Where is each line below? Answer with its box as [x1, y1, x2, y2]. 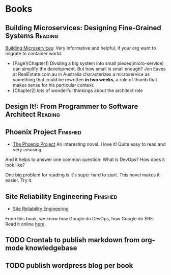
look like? [5, 162, 25, 168]
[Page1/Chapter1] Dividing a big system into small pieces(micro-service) [12, 60, 164, 66]
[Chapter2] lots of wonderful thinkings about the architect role [12, 87, 144, 94]
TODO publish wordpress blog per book [5, 261, 133, 270]
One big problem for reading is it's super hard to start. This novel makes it [5, 172, 160, 178]
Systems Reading [5, 31, 59, 40]
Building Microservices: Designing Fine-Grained [5, 24, 161, 32]
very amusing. [12, 147, 43, 153]
